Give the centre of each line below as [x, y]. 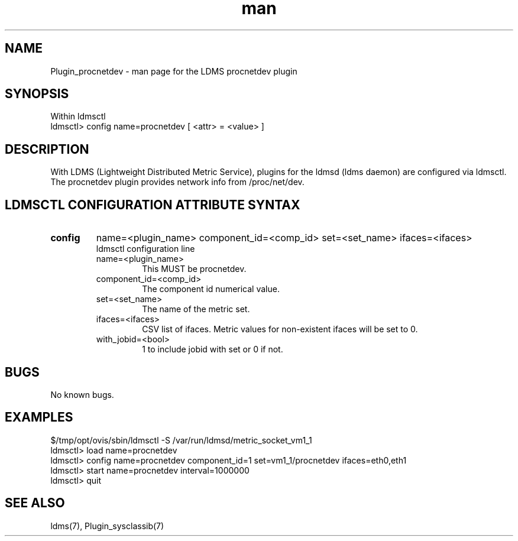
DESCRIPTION [47, 149]
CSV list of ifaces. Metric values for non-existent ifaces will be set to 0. [280, 329]
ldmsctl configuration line [145, 249]
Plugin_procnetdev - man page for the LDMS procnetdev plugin [174, 71]
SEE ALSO [35, 503]
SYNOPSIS [37, 94]
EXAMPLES [39, 417]
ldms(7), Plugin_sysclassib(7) [107, 526]
